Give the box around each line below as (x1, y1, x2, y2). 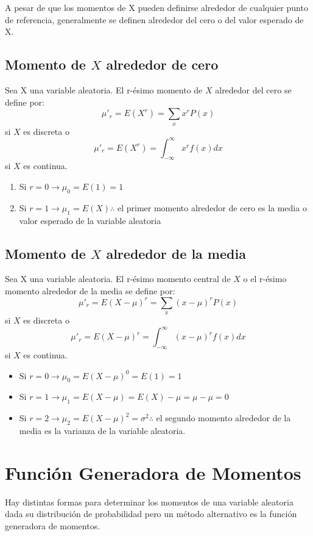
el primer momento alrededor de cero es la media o (117, 201, 307, 214)
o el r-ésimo (243, 272, 287, 285)
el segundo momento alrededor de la (156, 411, 291, 424)
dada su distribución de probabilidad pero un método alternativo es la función (5, 507, 297, 520)
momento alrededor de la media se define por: (5, 284, 175, 297)
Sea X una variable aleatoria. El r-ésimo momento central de (5, 272, 231, 285)
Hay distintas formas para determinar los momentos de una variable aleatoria (5, 495, 294, 508)
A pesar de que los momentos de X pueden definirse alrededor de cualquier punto (5, 1, 308, 13)
